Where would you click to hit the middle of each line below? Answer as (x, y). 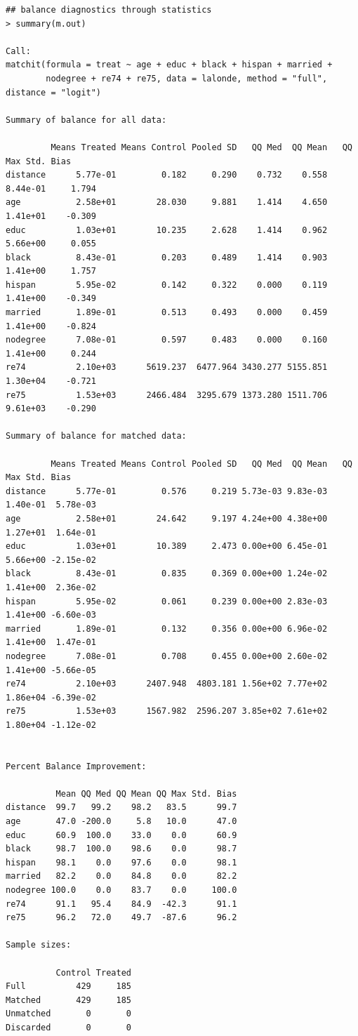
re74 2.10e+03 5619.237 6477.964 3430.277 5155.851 (167, 367)
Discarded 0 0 (68, 1027)
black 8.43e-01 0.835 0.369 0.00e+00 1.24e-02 (167, 574)
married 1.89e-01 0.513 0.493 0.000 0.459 (167, 313)
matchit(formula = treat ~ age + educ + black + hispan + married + (169, 65)
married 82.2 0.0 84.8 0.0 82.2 (121, 876)
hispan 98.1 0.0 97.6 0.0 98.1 (121, 862)
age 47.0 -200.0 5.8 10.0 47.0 (121, 822)
